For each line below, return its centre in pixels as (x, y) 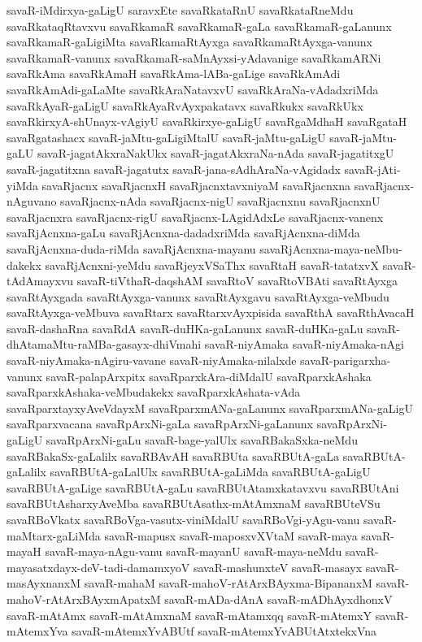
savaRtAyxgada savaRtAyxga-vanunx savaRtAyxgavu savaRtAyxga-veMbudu (198, 296)
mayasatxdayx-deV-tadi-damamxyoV (98, 567)
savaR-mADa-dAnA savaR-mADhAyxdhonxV (278, 599)
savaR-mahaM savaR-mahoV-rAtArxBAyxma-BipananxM (228, 583)
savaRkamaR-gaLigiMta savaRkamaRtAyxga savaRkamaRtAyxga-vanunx (189, 42)
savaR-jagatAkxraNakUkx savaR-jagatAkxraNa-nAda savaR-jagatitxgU (215, 153)
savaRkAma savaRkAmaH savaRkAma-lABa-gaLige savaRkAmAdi (174, 74)
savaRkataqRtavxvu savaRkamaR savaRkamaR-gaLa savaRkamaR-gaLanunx (199, 26)
